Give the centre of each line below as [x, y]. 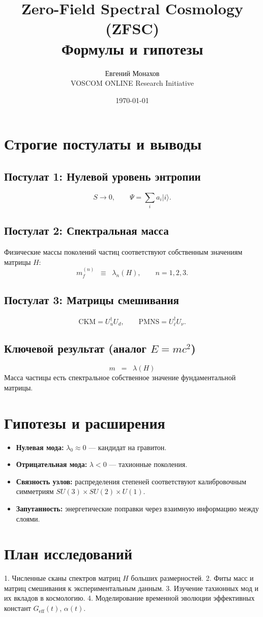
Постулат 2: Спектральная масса [86, 230]
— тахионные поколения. [148, 464]
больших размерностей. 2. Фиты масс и [192, 578]
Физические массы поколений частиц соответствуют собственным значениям [123, 252]
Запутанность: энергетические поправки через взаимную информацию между [137, 508]
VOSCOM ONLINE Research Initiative [132, 83]
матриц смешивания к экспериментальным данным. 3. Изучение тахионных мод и [131, 588]
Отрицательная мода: [52, 464]
